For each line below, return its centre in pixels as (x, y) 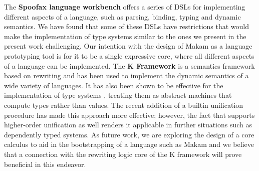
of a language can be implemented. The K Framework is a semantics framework (129, 65)
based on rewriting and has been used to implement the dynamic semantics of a (126, 75)
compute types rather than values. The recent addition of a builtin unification (124, 105)
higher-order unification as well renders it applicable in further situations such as (128, 125)
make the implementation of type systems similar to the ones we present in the (125, 36)
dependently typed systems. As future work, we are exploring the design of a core (129, 134)
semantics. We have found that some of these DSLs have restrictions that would (127, 26)
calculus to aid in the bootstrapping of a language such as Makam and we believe (129, 144)
